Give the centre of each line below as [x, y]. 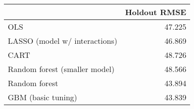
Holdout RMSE [156, 12]
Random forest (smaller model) [61, 69]
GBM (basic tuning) [43, 97]
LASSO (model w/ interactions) [63, 41]
